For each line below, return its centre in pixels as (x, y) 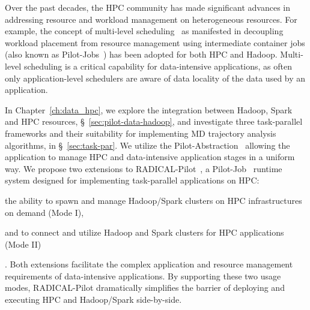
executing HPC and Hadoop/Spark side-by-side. (93, 300)
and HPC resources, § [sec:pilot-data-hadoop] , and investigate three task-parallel (154, 121)
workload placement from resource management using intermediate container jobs (155, 42)
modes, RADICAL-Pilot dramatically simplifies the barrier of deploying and (145, 288)
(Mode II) (23, 244)
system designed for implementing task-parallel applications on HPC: (132, 180)
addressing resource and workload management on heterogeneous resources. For (151, 19)
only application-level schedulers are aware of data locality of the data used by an (155, 78)
